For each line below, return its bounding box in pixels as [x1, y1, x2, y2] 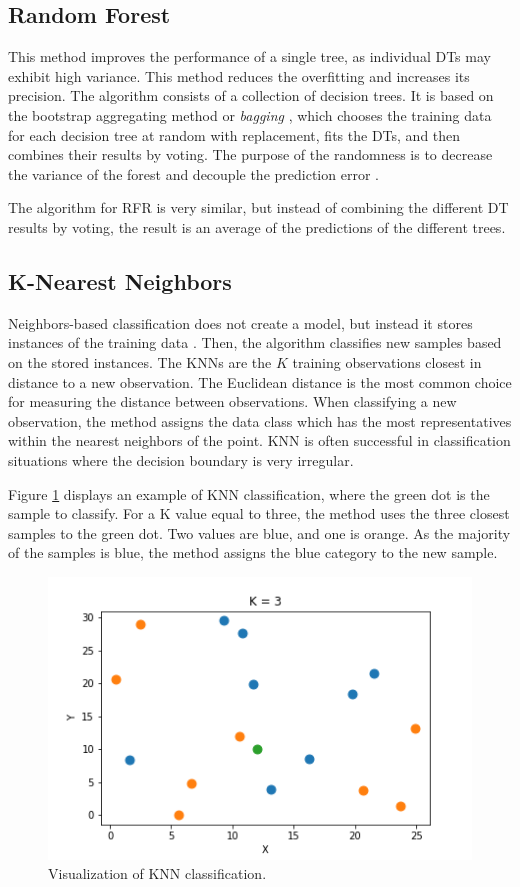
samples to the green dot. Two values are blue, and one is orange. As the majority [8, 522, 511, 543]
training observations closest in [292, 351, 482, 372]
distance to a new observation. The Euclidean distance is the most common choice [8, 371, 512, 392]
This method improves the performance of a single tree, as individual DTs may [8, 46, 491, 67]
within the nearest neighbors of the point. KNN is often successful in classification [8, 430, 511, 451]
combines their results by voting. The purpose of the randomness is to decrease [8, 144, 493, 165]
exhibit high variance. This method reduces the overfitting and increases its [8, 65, 470, 86]
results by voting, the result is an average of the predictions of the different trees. [8, 216, 506, 237]
